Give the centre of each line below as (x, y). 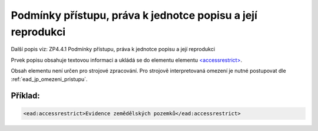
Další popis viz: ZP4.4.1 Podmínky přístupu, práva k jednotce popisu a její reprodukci (113, 49)
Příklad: (26, 96)
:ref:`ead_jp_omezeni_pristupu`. (49, 79)
